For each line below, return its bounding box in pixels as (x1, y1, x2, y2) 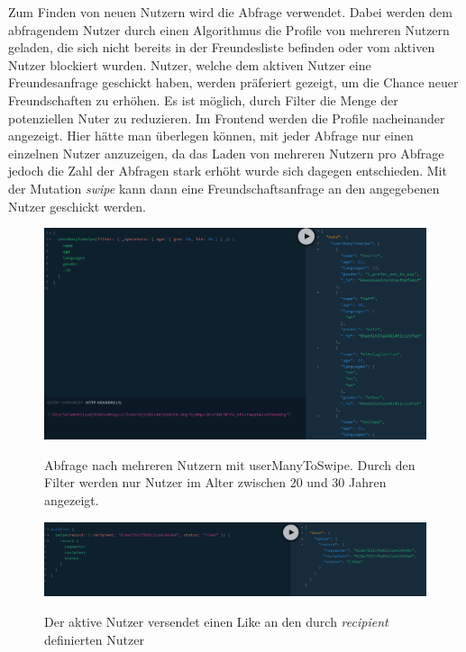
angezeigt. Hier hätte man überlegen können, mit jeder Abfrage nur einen (8, 126, 414, 145)
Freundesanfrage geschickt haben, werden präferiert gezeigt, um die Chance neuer (8, 73, 459, 92)
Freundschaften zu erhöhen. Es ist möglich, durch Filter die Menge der (8, 90, 398, 109)
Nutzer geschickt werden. (8, 196, 146, 215)
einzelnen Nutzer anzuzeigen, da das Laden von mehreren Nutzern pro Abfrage (8, 143, 444, 162)
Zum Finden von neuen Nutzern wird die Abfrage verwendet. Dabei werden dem (8, 3, 452, 21)
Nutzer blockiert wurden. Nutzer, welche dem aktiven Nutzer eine (8, 55, 371, 74)
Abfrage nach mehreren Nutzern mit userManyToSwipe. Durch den (44, 455, 416, 474)
